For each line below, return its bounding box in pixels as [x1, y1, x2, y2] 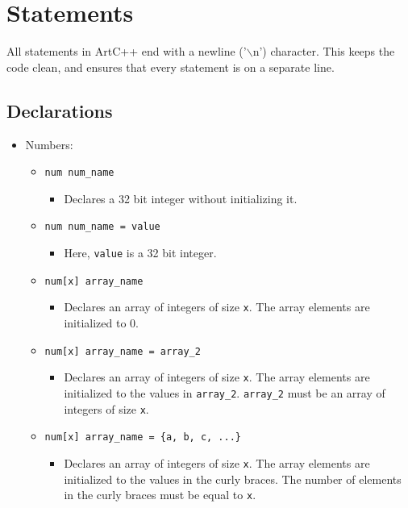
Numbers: [25, 135, 73, 152]
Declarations [6, 98, 113, 123]
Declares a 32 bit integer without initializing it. [64, 189, 298, 206]
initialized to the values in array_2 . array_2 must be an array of [64, 384, 385, 401]
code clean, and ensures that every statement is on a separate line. [6, 58, 335, 75]
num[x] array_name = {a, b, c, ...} [44, 431, 241, 443]
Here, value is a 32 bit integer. [64, 244, 217, 261]
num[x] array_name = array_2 [44, 345, 201, 357]
